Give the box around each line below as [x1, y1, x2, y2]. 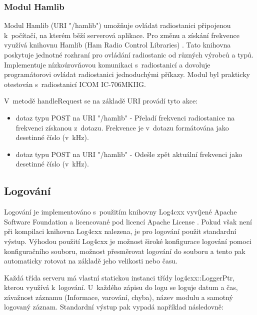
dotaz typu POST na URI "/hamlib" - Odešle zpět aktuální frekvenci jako [15, 148, 242, 159]
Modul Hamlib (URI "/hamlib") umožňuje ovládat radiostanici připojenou [4, 20, 231, 30]
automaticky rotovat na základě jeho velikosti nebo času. [4, 255, 178, 266]
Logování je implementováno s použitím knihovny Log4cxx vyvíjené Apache [4, 206, 237, 217]
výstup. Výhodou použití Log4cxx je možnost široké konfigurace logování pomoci [4, 235, 251, 246]
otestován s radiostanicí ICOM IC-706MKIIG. [4, 78, 146, 89]
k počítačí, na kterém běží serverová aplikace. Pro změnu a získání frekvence [4, 29, 240, 40]
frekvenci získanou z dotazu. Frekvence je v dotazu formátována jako [15, 122, 229, 132]
